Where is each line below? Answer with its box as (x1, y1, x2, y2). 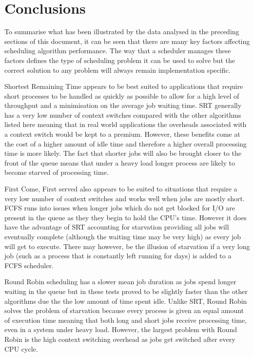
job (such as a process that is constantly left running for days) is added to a (4, 251, 232, 261)
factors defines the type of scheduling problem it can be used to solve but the (4, 55, 235, 65)
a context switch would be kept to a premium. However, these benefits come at (4, 129, 240, 139)
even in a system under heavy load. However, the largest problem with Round (4, 324, 237, 335)
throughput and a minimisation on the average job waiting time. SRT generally (4, 100, 242, 110)
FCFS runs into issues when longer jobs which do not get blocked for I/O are (4, 203, 235, 213)
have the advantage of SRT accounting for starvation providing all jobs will (4, 222, 229, 232)
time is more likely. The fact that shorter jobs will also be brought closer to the (4, 148, 241, 158)
